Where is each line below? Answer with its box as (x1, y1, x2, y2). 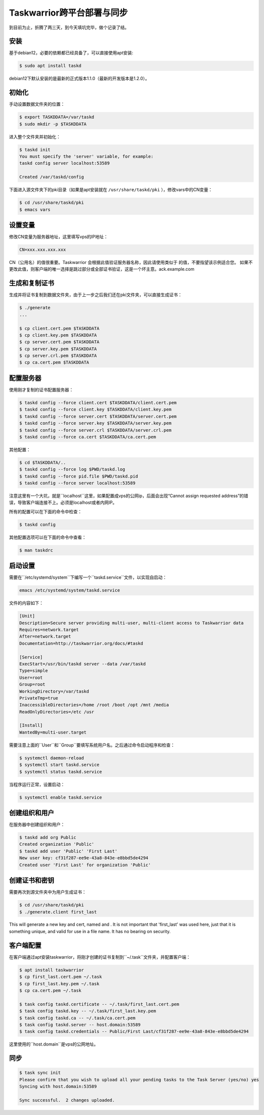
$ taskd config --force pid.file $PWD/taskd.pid (19, 473, 138, 479)
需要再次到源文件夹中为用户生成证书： (9, 889, 87, 895)
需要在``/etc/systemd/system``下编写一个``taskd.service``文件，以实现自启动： (9, 574, 167, 580)
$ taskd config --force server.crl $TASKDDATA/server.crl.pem (19, 427, 172, 433)
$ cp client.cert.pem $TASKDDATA (19, 326, 100, 331)
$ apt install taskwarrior (19, 967, 84, 973)
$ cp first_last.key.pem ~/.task (19, 981, 100, 986)
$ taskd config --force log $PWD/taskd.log (19, 467, 126, 472)
